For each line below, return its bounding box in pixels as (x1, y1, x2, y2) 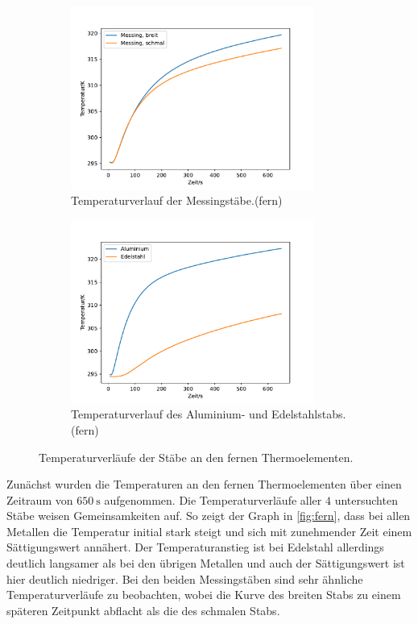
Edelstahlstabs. (271, 406, 346, 422)
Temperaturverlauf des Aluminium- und (71, 406, 268, 422)
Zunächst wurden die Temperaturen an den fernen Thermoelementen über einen (6, 476, 402, 493)
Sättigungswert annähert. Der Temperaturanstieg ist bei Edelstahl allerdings (6, 539, 384, 555)
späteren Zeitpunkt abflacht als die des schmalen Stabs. (6, 601, 280, 618)
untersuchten (334, 491, 398, 508)
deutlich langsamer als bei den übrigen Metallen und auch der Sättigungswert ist (6, 555, 405, 572)
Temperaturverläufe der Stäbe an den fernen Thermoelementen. (39, 448, 354, 465)
